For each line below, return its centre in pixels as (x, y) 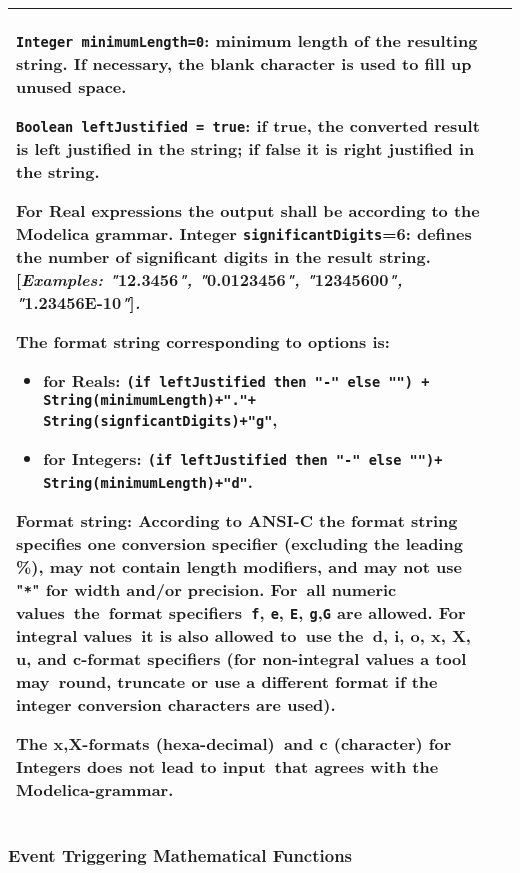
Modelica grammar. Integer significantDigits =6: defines (244, 233)
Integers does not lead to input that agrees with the (227, 766)
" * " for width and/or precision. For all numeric (206, 589)
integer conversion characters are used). (176, 704)
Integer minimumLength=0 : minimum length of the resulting (247, 40)
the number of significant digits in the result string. (223, 256)
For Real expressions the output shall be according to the (248, 210)
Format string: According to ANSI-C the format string (237, 520)
